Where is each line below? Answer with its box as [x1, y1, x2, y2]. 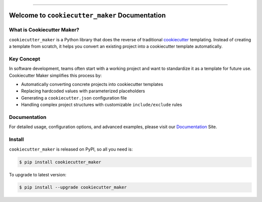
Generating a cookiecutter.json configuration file [21, 95, 127, 101]
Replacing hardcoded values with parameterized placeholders [21, 88, 145, 94]
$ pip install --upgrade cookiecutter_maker [19, 185, 127, 190]
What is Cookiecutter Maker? [9, 27, 80, 34]
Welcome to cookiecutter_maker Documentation [9, 11, 166, 19]
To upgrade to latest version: [9, 171, 66, 177]
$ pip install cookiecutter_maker [19, 159, 101, 165]
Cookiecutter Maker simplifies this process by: [9, 72, 102, 78]
